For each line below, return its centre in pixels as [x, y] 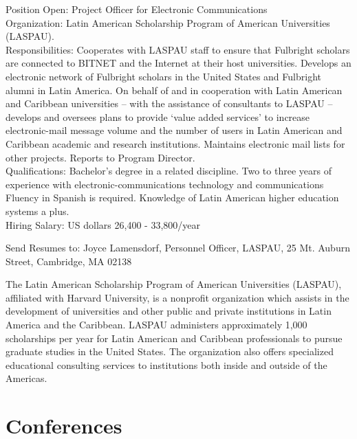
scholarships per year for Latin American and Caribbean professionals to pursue [174, 338]
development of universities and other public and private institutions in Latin [169, 311]
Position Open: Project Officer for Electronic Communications [137, 9]
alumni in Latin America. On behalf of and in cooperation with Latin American [174, 90]
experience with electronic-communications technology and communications [165, 184]
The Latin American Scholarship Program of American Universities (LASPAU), [174, 284]
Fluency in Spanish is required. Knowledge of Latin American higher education [172, 198]
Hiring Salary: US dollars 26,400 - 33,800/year [103, 224]
